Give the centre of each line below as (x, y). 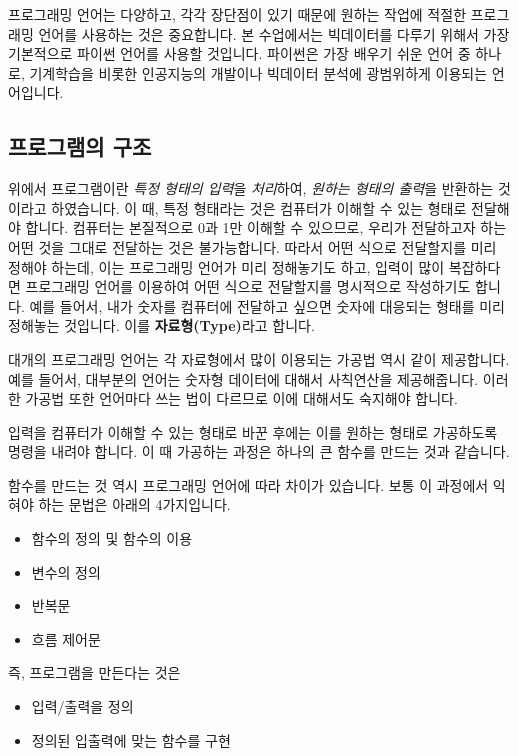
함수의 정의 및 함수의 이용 (112, 538)
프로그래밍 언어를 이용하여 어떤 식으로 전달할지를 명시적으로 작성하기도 (248, 286)
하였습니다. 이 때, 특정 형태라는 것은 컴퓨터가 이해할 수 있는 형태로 (259, 207)
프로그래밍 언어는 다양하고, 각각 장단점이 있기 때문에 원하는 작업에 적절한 (237, 14)
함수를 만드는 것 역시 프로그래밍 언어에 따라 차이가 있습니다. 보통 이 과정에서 (248, 484)
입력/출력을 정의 (82, 706)
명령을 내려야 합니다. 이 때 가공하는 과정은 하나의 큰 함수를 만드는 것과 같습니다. (259, 451)
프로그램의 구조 (80, 146)
